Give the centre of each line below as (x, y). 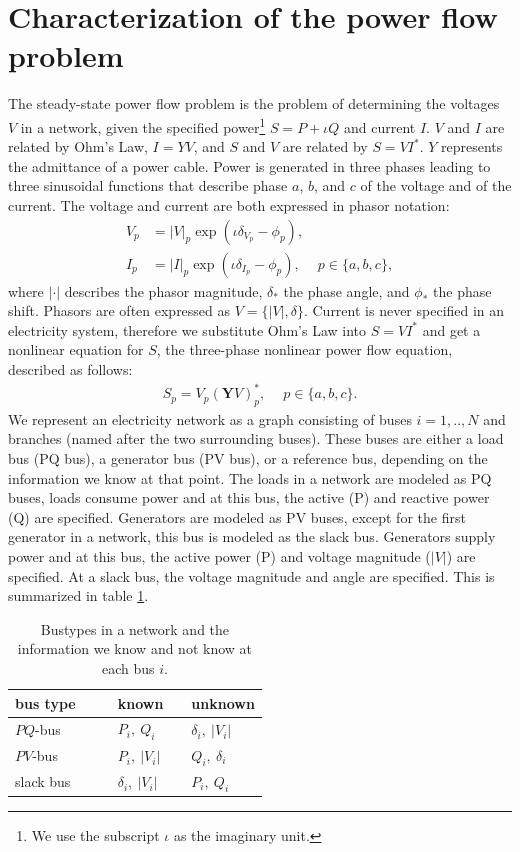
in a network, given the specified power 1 (143, 125)
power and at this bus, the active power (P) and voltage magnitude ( (219, 556)
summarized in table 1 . (78, 595)
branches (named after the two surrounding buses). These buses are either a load (256, 438)
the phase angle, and (346, 290)
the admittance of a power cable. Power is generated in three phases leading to (249, 165)
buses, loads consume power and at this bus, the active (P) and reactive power (249, 497)
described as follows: (70, 368)
